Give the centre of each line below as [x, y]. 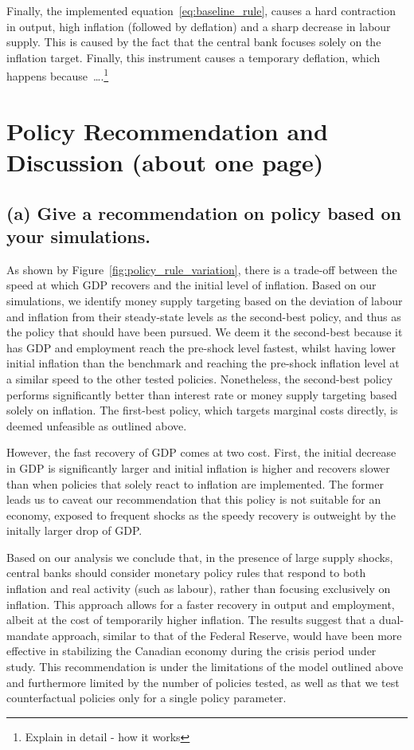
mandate [27, 635]
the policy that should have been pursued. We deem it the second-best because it [205, 332]
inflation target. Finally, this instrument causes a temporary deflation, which [193, 57]
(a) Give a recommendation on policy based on [204, 212]
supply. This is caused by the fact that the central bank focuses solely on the [194, 42]
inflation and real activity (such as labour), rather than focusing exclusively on [199, 589]
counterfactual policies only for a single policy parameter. [146, 698]
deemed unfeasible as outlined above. [97, 425]
